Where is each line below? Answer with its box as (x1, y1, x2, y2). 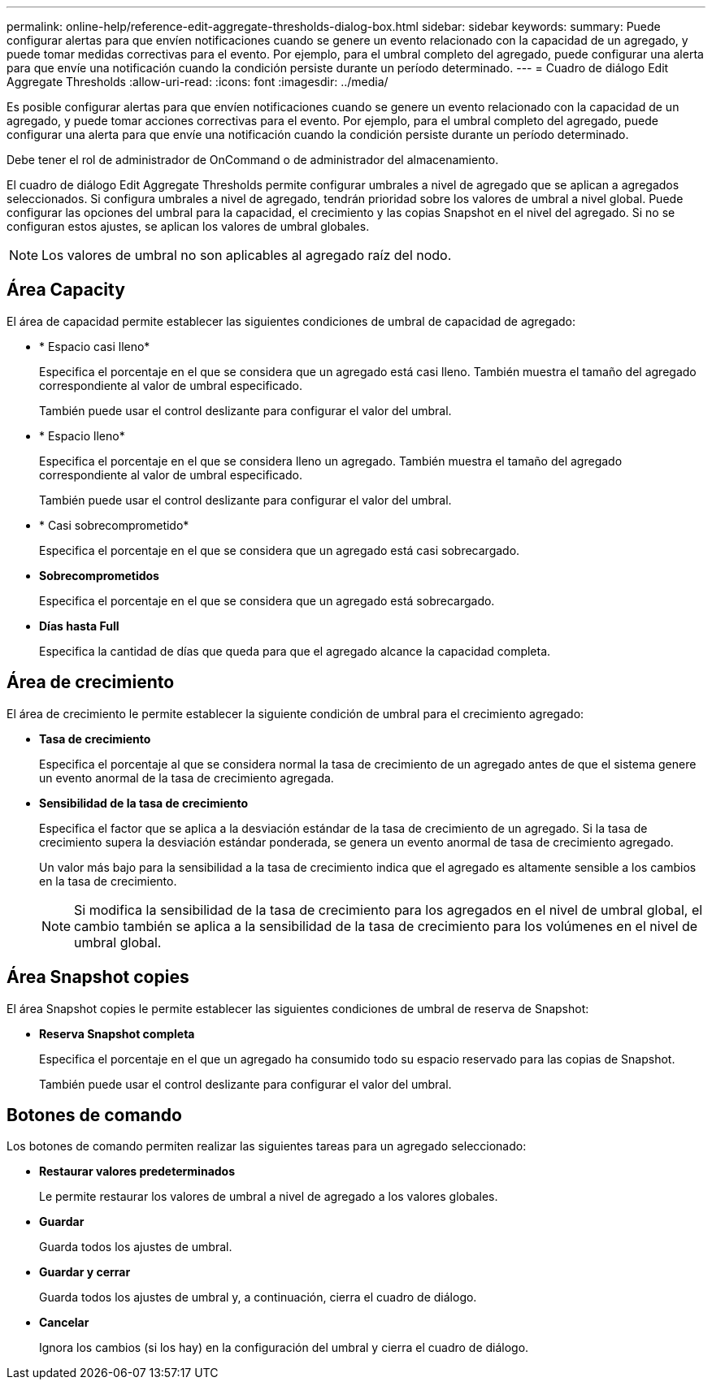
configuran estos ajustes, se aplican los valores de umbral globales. (7, 219, 370, 233)
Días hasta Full (39, 618, 119, 633)
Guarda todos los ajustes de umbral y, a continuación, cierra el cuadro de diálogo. (39, 1290, 477, 1305)
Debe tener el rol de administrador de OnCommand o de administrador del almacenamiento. (7, 153, 499, 167)
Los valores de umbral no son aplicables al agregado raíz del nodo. (41, 247, 452, 263)
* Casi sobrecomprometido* (39, 518, 189, 532)
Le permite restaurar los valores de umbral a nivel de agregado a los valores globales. (39, 1189, 498, 1204)
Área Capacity (7, 279, 125, 301)
